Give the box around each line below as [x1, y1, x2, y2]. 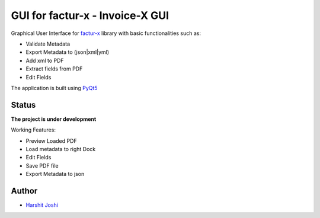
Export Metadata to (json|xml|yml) [25, 49, 110, 56]
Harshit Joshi [25, 201, 59, 209]
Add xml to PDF [25, 57, 65, 64]
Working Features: [11, 126, 56, 133]
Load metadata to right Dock [25, 145, 96, 152]
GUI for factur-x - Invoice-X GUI [11, 9, 169, 22]
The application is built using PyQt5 [11, 84, 98, 91]
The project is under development [11, 116, 97, 123]
